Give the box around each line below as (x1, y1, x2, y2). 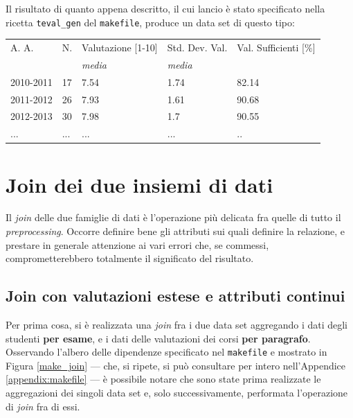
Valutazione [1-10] (82, 40, 158, 54)
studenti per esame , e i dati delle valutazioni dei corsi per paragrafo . (6, 331, 311, 345)
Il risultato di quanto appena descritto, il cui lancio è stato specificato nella (6, 1, 325, 15)
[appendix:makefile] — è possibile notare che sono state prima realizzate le (6, 372, 321, 386)
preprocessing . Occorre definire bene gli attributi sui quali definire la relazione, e (6, 224, 345, 238)
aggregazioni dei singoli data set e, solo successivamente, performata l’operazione (6, 385, 348, 400)
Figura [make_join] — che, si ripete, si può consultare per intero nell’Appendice (6, 358, 346, 372)
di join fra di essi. (6, 399, 80, 413)
